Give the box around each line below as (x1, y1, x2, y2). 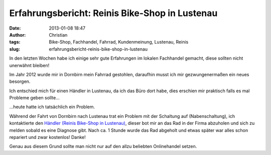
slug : (9, 46, 20, 52)
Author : (9, 32, 26, 38)
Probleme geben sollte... (9, 95, 60, 101)
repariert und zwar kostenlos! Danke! (9, 134, 86, 140)
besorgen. (9, 78, 31, 85)
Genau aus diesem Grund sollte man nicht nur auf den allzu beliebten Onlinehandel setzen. (9, 143, 197, 149)
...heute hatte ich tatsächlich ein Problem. (9, 104, 95, 110)
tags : (9, 39, 21, 45)
